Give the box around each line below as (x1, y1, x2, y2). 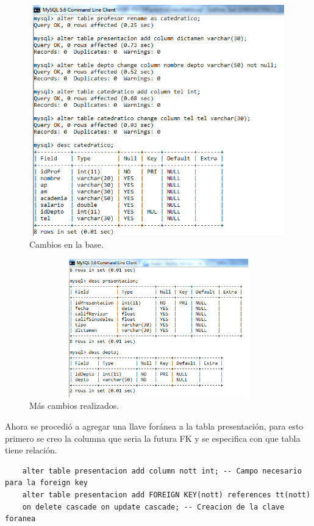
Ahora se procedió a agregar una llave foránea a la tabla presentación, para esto (5, 420, 304, 433)
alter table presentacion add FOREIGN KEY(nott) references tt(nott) (22, 491, 311, 500)
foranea (5, 514, 36, 524)
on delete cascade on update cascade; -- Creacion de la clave (22, 502, 285, 511)
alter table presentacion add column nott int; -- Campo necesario (22, 466, 302, 475)
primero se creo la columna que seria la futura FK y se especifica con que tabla (5, 431, 301, 444)
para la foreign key (5, 478, 88, 488)
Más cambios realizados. (29, 399, 120, 412)
